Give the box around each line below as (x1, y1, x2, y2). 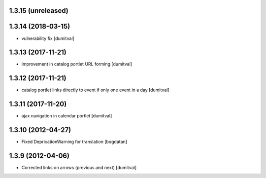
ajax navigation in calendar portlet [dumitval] (21, 113, 112, 119)
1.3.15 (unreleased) (9, 6, 68, 15)
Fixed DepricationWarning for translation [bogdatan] (21, 139, 128, 145)
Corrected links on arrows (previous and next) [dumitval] (21, 165, 137, 171)
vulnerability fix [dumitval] (21, 35, 75, 41)
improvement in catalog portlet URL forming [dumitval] (21, 61, 133, 67)
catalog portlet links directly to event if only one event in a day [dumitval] (21, 87, 169, 93)
